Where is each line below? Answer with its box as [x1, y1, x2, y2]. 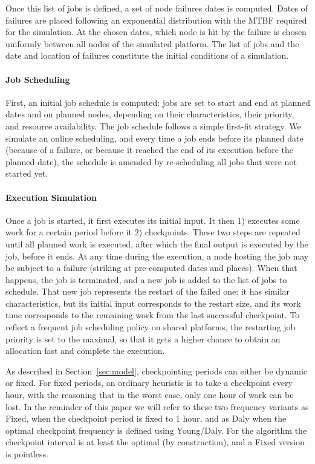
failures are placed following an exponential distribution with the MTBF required [5, 13, 307, 26]
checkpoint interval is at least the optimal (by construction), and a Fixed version [5, 436, 305, 448]
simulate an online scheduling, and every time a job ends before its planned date [5, 131, 304, 144]
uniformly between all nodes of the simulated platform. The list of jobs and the [5, 37, 299, 50]
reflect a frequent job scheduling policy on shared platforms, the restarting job [5, 321, 296, 333]
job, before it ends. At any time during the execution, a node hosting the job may [5, 249, 309, 262]
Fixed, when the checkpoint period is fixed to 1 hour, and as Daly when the [5, 412, 287, 425]
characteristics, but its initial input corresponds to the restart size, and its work [5, 296, 301, 309]
